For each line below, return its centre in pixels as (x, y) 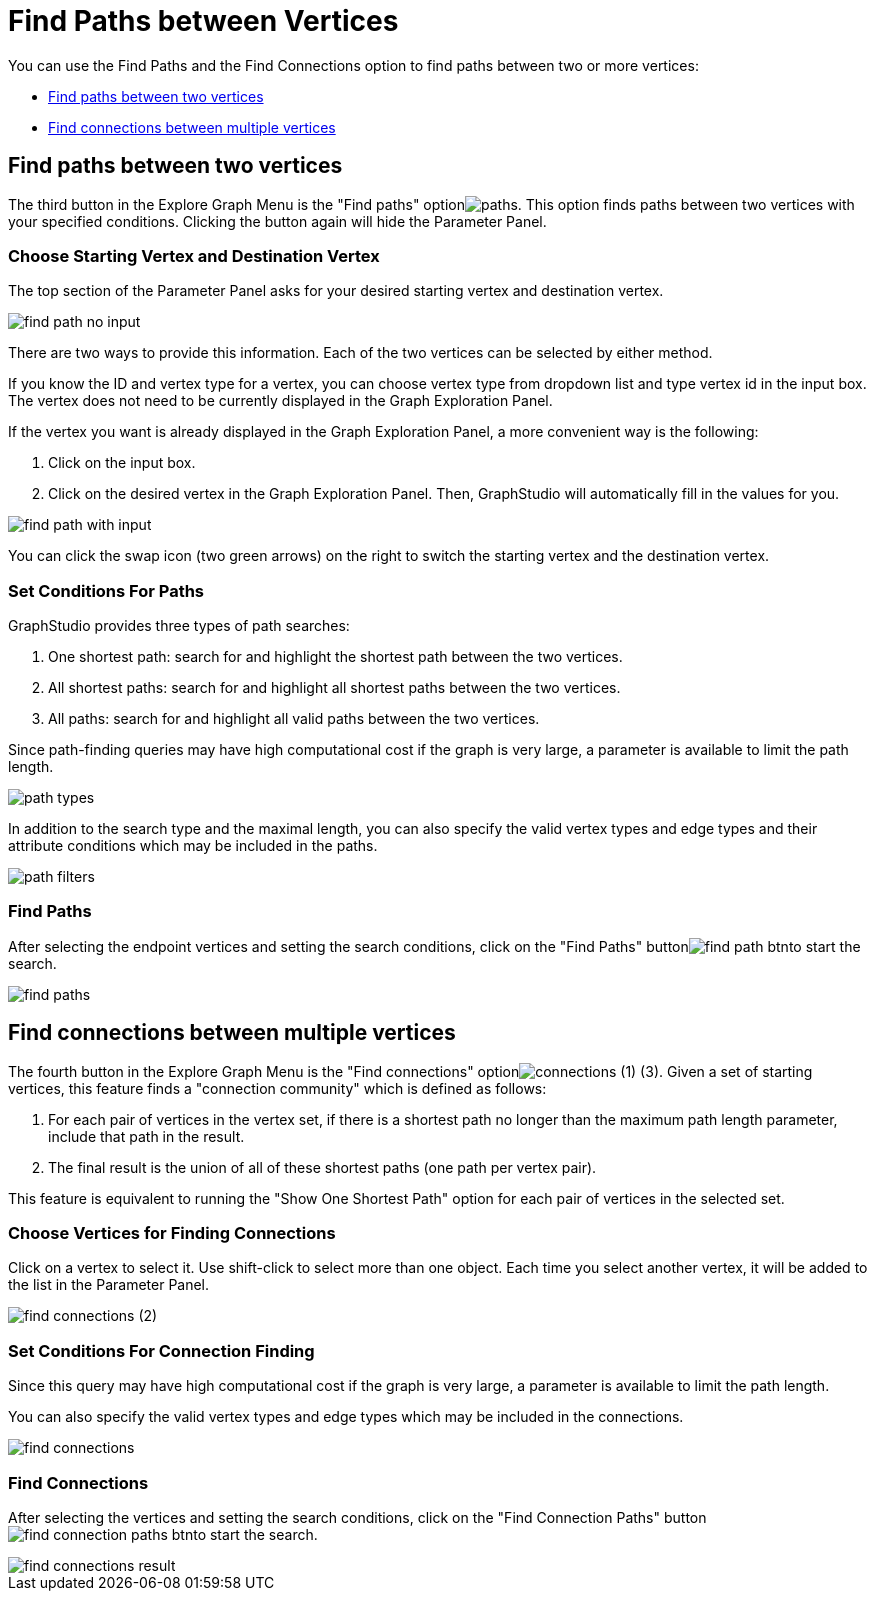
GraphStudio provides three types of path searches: (179, 626)
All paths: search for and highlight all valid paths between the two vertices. (294, 719)
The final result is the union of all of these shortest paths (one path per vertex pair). (322, 1167)
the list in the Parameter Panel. (109, 1285)
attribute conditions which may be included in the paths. (193, 846)
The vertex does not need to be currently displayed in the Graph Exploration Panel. (280, 401)
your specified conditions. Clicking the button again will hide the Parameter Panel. (277, 221)
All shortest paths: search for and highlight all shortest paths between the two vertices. (334, 688)
